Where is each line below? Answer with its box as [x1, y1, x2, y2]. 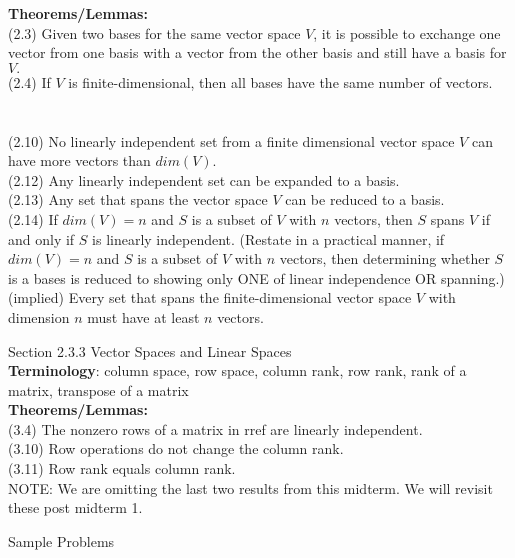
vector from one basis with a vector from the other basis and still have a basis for [8, 42, 507, 63]
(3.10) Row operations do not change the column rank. [8, 438, 344, 459]
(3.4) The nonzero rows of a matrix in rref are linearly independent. [8, 418, 423, 439]
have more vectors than [8, 150, 151, 171]
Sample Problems [8, 530, 115, 551]
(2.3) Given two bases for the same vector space [8, 22, 301, 43]
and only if [8, 228, 75, 249]
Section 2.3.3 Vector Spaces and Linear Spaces [8, 340, 292, 361]
